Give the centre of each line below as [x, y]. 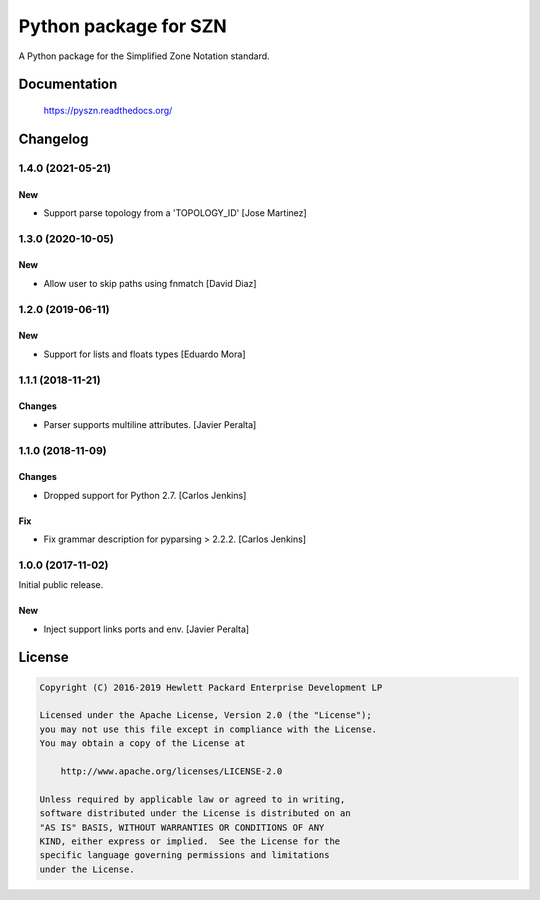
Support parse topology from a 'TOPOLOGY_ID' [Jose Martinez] [175, 212]
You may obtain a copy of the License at [142, 743]
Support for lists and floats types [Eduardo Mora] [144, 354]
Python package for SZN [122, 26]
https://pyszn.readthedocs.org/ [108, 110]
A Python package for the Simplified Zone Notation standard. [144, 56]
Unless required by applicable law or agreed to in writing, [192, 799]
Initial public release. [61, 585]
